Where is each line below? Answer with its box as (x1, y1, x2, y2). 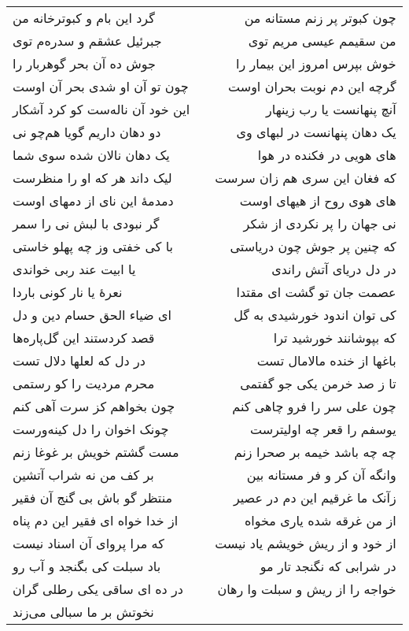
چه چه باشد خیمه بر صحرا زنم (234, 443, 396, 461)
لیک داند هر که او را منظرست (13, 169, 172, 187)
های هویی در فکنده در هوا (257, 146, 396, 164)
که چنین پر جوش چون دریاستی (230, 237, 396, 255)
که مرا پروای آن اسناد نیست (13, 534, 164, 552)
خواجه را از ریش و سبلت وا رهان (217, 580, 396, 598)
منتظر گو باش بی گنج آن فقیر (13, 488, 173, 507)
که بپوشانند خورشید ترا (273, 328, 396, 347)
